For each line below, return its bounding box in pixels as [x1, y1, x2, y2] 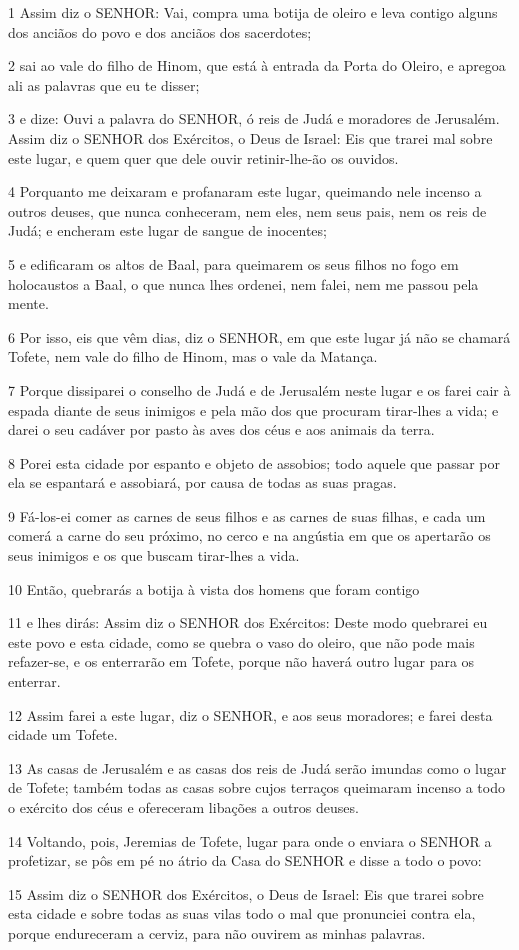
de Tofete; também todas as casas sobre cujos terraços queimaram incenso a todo [8, 777, 505, 798]
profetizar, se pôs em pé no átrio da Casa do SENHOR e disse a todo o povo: [8, 850, 482, 871]
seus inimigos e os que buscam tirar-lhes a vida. [8, 545, 300, 566]
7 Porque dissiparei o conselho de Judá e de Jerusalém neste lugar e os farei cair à [8, 379, 511, 400]
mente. [8, 293, 49, 314]
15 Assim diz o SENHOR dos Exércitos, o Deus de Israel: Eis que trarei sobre [8, 883, 484, 904]
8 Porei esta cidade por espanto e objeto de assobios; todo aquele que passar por [8, 452, 501, 473]
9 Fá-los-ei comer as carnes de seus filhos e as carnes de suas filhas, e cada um [8, 505, 486, 526]
